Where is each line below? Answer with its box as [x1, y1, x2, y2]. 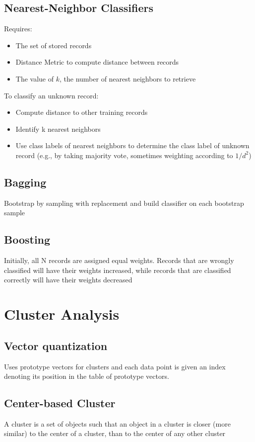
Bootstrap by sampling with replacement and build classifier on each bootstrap [4, 197, 244, 208]
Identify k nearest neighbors [15, 123, 101, 134]
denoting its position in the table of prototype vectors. [4, 371, 169, 381]
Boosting [4, 232, 51, 247]
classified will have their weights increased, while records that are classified [4, 265, 231, 275]
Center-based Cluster [4, 395, 116, 411]
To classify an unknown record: [4, 90, 99, 100]
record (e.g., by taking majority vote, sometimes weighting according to [15, 150, 233, 160]
